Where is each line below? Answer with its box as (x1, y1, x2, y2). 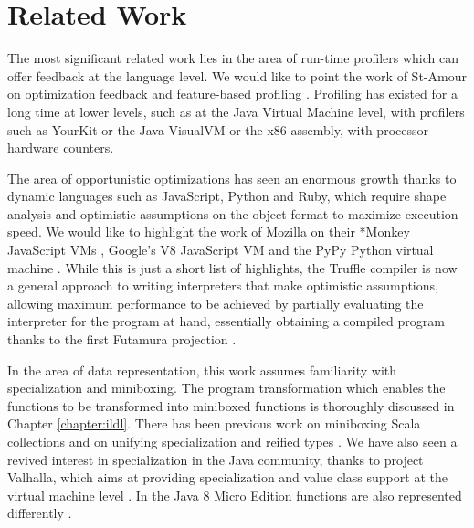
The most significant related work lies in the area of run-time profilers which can (7, 48, 459, 68)
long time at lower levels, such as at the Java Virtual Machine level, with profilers (7, 101, 465, 121)
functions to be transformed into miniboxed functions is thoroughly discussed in (7, 396, 455, 415)
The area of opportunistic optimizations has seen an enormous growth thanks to (7, 168, 457, 187)
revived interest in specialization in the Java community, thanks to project (7, 449, 424, 469)
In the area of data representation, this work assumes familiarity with (7, 360, 397, 379)
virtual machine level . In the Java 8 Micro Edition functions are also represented (7, 485, 462, 504)
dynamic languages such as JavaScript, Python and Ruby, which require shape (7, 186, 447, 206)
